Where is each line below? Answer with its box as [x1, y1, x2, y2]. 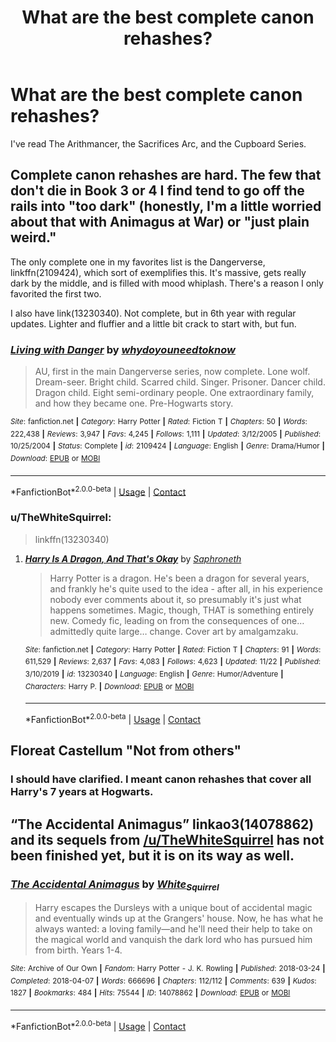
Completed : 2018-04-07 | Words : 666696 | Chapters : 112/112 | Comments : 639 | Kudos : [10, 976, 317, 986]
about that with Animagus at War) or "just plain [10, 214, 310, 231]
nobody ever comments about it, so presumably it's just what [49, 593, 302, 605]
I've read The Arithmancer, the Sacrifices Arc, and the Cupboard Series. [10, 137, 307, 150]
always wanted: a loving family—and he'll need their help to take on [34, 923, 313, 935]
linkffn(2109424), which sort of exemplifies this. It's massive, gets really [10, 266, 307, 278]
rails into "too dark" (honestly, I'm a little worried [10, 198, 322, 215]
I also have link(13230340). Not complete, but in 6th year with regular [10, 307, 297, 319]
